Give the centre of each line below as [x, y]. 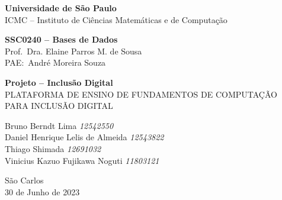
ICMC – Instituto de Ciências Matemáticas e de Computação [116, 19]
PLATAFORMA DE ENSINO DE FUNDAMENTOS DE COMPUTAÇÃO [141, 94]
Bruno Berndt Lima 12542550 [59, 125]
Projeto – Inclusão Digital [59, 82]
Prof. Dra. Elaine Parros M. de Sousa [73, 51]
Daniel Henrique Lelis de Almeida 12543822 [84, 137]
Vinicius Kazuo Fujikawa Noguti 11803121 [82, 160]
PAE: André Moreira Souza [55, 62]
